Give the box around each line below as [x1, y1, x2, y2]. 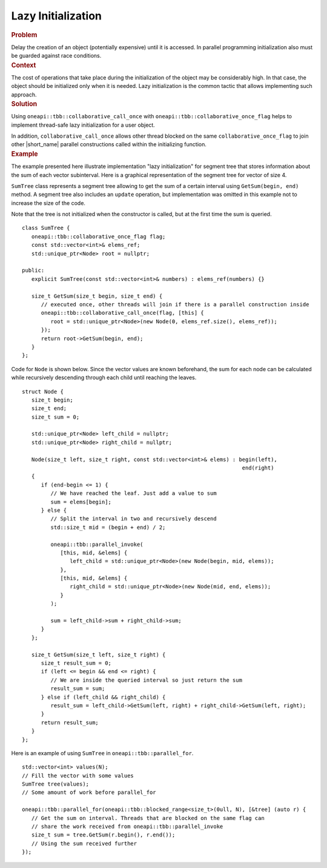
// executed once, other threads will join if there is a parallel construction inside [41, 301, 309, 308]
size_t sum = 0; [31, 413, 80, 420]
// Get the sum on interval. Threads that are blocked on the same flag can [31, 815, 265, 821]
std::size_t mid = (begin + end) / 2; [50, 523, 166, 531]
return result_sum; [41, 719, 99, 726]
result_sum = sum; [50, 685, 105, 692]
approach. [11, 91, 37, 98]
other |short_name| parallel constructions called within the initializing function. [11, 141, 207, 148]
